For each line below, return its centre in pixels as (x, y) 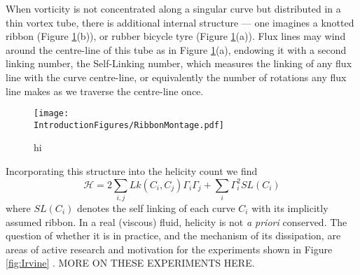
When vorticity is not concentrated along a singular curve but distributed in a (173, 8)
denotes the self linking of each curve (156, 207)
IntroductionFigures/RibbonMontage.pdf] (129, 125)
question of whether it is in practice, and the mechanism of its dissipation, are (173, 235)
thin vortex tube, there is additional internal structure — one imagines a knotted (180, 22)
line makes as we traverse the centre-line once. (105, 91)
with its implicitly (290, 207)
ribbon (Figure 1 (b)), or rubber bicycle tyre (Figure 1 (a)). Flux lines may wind (176, 36)
